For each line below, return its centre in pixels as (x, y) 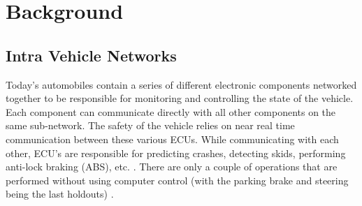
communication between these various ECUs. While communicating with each (172, 139)
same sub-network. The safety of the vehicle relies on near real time (150, 125)
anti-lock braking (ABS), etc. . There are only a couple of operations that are (172, 167)
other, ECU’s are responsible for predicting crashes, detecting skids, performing (176, 153)
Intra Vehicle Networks (91, 55)
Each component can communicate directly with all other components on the (171, 111)
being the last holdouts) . (60, 194)
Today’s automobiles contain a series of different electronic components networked (181, 84)
